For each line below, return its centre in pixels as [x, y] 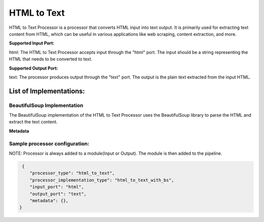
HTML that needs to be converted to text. [51, 59]
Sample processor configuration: [49, 144]
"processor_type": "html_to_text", [72, 173]
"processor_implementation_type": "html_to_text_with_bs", [102, 180]
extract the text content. [33, 122]
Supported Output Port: [33, 68]
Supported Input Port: [32, 43]
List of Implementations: [47, 91]
